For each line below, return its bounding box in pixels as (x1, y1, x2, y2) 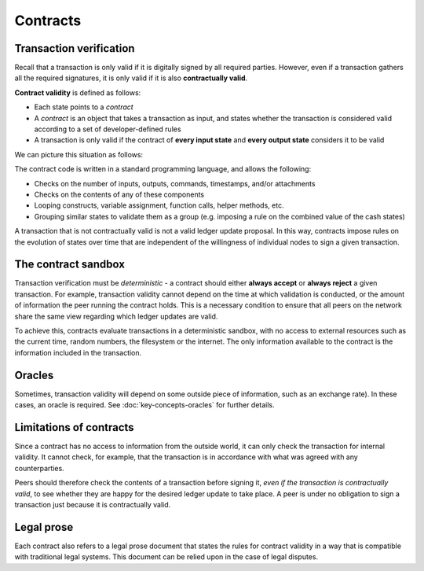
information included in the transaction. (14, 348, 142, 357)
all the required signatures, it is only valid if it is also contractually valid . (14, 73, 248, 83)
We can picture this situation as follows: (14, 149, 144, 159)
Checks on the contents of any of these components (34, 190, 204, 199)
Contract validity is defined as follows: (14, 87, 141, 98)
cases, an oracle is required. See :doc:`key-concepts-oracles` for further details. (14, 400, 275, 410)
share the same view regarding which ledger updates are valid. (14, 311, 218, 321)
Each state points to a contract (34, 102, 133, 112)
